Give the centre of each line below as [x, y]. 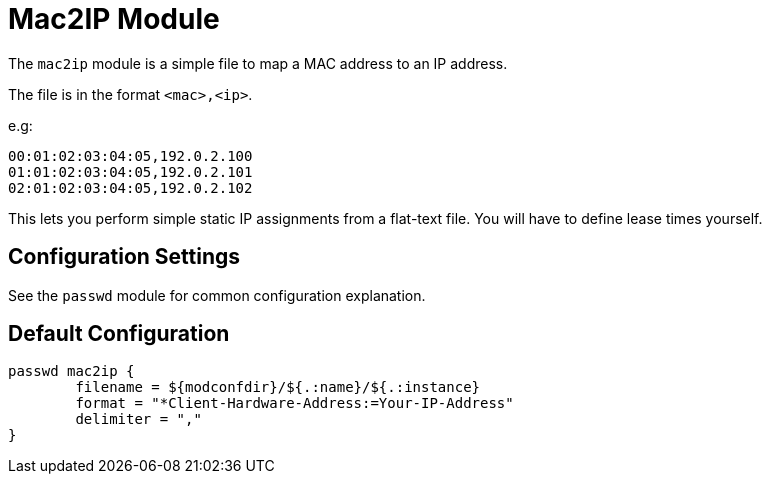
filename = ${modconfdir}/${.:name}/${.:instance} [278, 387]
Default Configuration [119, 334]
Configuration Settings [124, 257]
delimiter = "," [138, 419]
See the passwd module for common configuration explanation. [217, 295]
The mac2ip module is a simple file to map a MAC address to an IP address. [258, 63]
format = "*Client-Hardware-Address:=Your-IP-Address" [294, 403]
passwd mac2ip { [71, 371]
